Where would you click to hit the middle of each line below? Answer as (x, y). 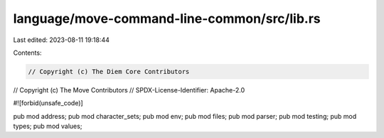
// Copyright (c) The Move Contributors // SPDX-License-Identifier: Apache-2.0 (129, 90)
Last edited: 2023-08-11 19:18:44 (62, 40)
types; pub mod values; (48, 126)
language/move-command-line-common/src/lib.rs (167, 18)
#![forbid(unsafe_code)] (48, 103)
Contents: (27, 53)
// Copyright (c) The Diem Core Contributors (109, 71)
